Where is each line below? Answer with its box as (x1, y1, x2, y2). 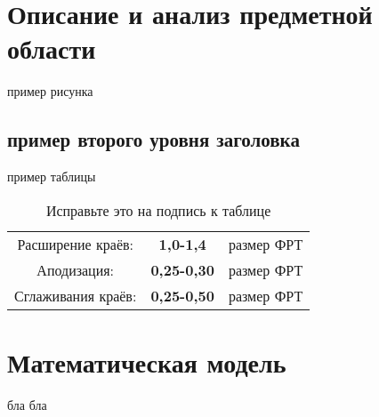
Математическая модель (7, 343, 286, 380)
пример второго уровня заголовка (7, 125, 300, 153)
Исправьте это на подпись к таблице (45, 199, 271, 221)
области (7, 30, 96, 67)
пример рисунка (7, 82, 93, 100)
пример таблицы (7, 167, 96, 186)
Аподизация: (36, 259, 115, 280)
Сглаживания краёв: (14, 285, 137, 306)
